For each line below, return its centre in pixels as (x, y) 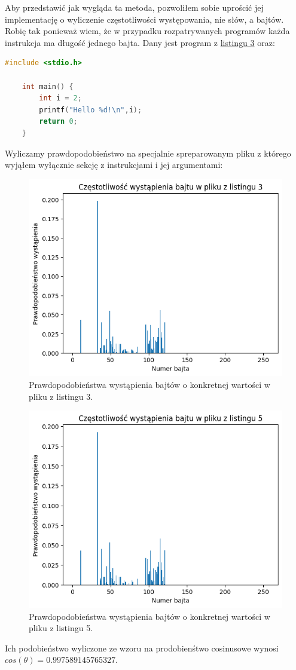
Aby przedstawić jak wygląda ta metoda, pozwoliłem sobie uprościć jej (134, 7)
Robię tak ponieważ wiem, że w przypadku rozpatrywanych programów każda (147, 31)
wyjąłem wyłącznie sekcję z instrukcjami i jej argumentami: (114, 165)
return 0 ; (58, 122)
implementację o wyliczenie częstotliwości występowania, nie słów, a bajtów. (144, 19)
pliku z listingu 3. (61, 396)
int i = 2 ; (60, 98)
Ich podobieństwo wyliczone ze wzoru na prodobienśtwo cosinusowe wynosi (142, 648)
